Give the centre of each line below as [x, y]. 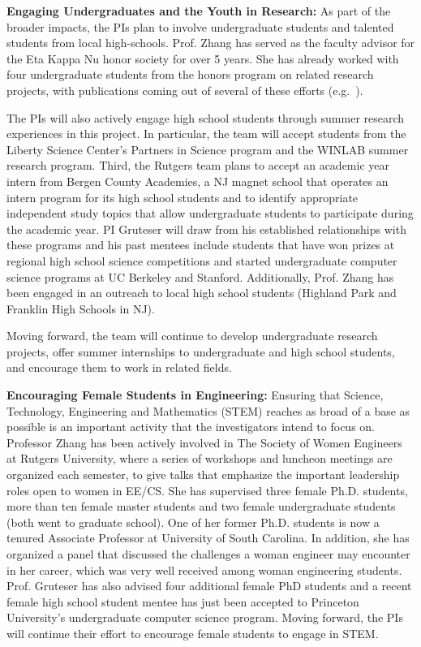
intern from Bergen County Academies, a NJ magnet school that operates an [198, 181]
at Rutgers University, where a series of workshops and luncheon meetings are [200, 458]
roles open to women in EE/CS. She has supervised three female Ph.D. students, [207, 490]
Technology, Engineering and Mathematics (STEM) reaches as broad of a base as [208, 410]
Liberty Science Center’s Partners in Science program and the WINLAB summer [208, 149]
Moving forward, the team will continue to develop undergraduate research [192, 336]
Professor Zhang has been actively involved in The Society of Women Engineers [204, 442]
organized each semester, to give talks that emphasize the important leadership [203, 474]
